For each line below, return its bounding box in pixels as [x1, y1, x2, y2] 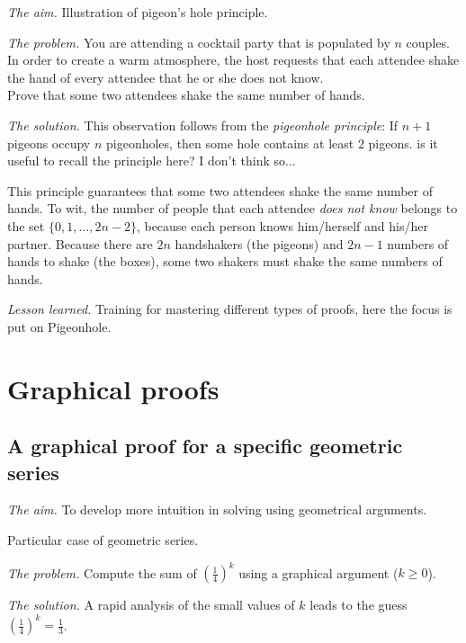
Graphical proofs [7, 370, 220, 406]
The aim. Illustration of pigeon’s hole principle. [7, 3, 268, 21]
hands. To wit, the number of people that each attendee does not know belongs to [7, 199, 458, 218]
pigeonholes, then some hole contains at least [105, 133, 354, 152]
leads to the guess [309, 595, 408, 614]
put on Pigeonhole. [7, 317, 112, 335]
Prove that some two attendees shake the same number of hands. [7, 85, 365, 104]
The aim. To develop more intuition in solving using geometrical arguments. [7, 500, 427, 519]
